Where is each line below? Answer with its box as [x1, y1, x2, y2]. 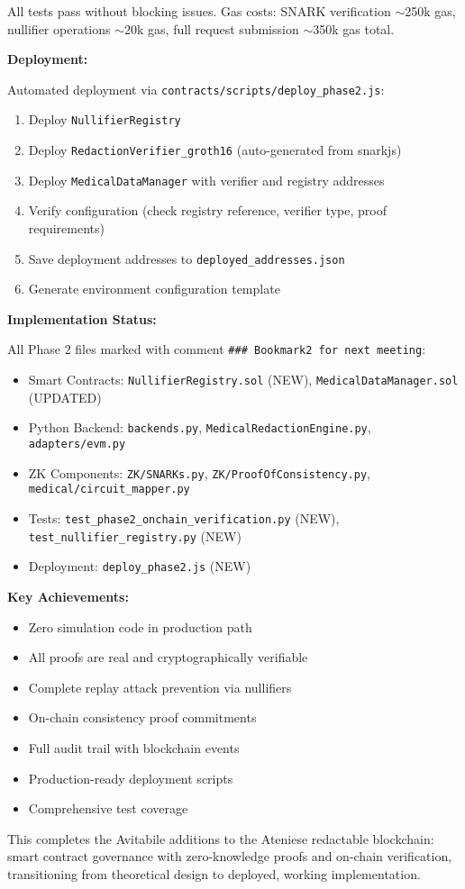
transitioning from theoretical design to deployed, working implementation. [7, 864, 421, 883]
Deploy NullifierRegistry [28, 110, 181, 129]
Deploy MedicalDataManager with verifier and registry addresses [28, 170, 385, 189]
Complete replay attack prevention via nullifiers [28, 677, 292, 696]
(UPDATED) [28, 387, 102, 406]
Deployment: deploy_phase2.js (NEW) [28, 557, 251, 576]
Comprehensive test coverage [28, 799, 188, 818]
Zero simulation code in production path [28, 617, 252, 636]
